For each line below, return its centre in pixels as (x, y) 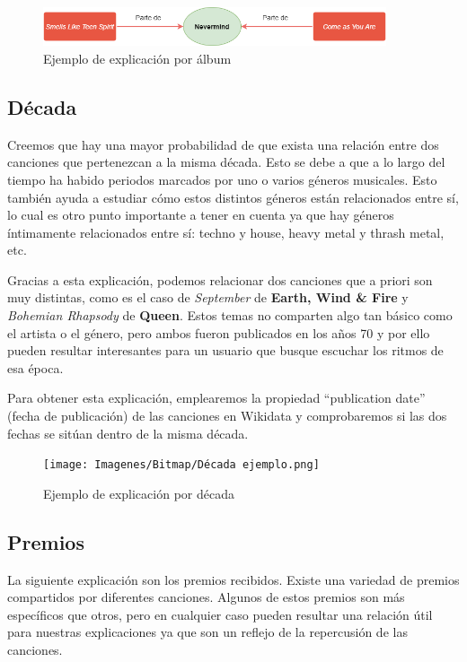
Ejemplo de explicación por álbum (137, 58)
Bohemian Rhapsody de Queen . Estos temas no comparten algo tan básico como (230, 315)
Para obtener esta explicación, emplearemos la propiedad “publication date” (216, 398)
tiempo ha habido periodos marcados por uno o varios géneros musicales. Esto (222, 179)
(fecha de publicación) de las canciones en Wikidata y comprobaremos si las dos (227, 416)
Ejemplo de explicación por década (139, 493)
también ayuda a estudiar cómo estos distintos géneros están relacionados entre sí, (233, 197)
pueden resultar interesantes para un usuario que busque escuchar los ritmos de (225, 350)
